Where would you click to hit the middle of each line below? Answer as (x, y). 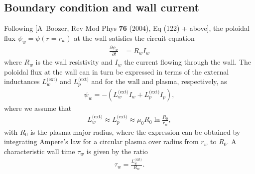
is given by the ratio (117, 151)
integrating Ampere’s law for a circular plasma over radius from (101, 141)
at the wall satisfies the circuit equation (134, 38)
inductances (22, 81)
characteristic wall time (40, 151)
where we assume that (38, 108)
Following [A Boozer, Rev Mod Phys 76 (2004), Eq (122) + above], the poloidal (127, 28)
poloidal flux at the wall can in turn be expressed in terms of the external (117, 71)
